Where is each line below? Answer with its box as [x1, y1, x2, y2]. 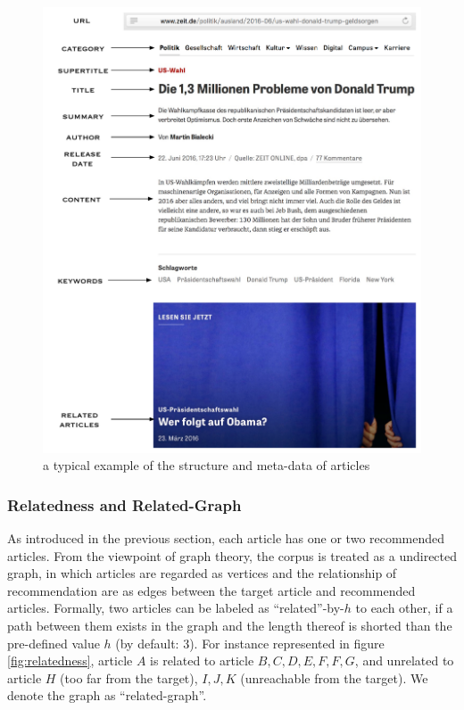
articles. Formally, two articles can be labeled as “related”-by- [7, 599, 344, 617]
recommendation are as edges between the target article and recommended [7, 581, 416, 599]
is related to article [150, 651, 254, 670]
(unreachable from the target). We [240, 668, 428, 687]
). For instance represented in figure [189, 633, 385, 652]
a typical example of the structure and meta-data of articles [43, 456, 370, 475]
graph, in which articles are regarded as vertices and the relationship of [7, 564, 397, 582]
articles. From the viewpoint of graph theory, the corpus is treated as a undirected [7, 546, 458, 565]
